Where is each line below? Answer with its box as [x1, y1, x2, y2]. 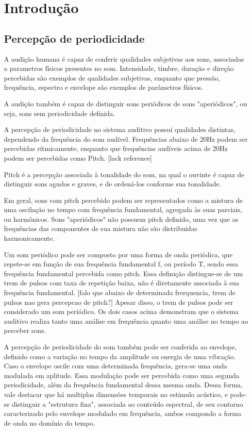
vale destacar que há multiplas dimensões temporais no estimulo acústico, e [4, 389, 228, 399]
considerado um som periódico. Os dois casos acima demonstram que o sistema [4, 306, 239, 316]
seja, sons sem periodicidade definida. [4, 108, 115, 118]
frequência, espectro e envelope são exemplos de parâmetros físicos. [4, 82, 203, 92]
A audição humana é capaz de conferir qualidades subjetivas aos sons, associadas [4, 53, 244, 64]
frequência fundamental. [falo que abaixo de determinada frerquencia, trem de [4, 287, 235, 298]
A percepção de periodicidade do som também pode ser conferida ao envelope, [4, 342, 237, 352]
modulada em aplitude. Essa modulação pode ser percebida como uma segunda [4, 370, 239, 380]
